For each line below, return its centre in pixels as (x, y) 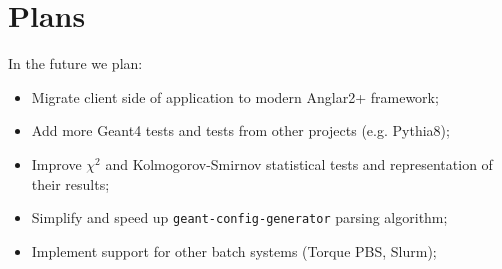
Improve (56, 163)
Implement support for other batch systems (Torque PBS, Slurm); (234, 250)
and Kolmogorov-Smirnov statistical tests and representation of (299, 163)
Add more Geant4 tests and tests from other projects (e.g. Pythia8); (240, 130)
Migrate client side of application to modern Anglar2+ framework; (235, 96)
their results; (70, 183)
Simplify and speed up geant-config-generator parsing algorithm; (239, 217)
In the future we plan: (75, 63)
